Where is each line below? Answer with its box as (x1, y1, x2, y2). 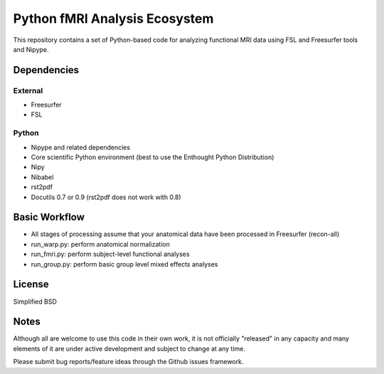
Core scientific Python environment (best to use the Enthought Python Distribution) (31, 153, 274, 161)
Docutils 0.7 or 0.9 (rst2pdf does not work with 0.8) (31, 193, 181, 201)
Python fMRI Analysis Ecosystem (13, 11, 214, 26)
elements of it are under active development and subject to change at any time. (13, 344, 245, 353)
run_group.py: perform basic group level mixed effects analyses (31, 260, 218, 268)
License (13, 278, 49, 291)
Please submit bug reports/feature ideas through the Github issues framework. (13, 358, 244, 366)
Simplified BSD (13, 297, 57, 306)
